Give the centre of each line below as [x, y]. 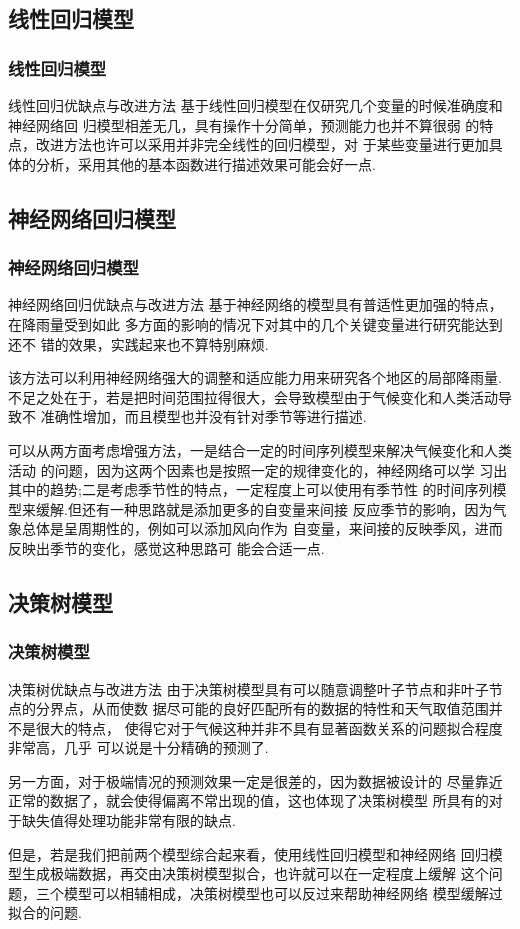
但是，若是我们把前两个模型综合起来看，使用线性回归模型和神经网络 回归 [248, 853]
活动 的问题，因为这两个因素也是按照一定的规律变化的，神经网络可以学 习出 [258, 469]
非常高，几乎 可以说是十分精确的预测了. [138, 747]
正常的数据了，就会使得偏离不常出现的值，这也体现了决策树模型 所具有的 [248, 800]
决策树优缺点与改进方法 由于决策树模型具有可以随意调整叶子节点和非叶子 [248, 688]
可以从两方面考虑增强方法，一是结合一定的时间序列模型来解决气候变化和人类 [260, 449]
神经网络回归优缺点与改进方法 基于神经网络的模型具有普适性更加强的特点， [255, 304]
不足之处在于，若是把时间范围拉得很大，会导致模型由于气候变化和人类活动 [253, 396]
